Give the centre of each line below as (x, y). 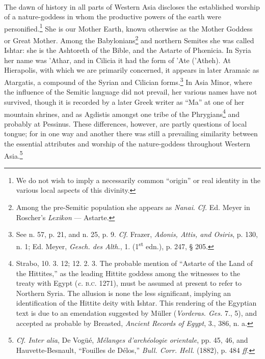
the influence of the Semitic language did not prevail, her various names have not (131, 92)
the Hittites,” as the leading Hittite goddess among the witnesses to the (128, 273)
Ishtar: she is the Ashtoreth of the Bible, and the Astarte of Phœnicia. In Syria (128, 50)
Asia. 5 (14, 155)
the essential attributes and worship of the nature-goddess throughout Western (127, 143)
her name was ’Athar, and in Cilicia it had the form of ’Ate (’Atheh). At (117, 60)
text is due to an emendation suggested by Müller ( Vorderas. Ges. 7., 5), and (136, 312)
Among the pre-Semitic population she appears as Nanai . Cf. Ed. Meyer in (133, 207)
